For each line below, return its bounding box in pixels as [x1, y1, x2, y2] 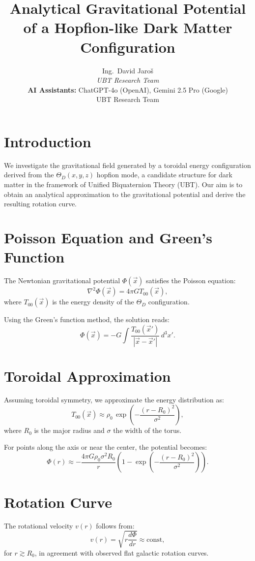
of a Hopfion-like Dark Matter [23, 17, 232, 37]
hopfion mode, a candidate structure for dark [96, 169, 232, 180]
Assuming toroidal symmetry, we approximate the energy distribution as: [4, 394, 224, 404]
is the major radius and [34, 425, 105, 435]
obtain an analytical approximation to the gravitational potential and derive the [4, 189, 246, 199]
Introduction [4, 131, 91, 151]
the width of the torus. [113, 425, 182, 435]
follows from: [96, 520, 135, 530]
